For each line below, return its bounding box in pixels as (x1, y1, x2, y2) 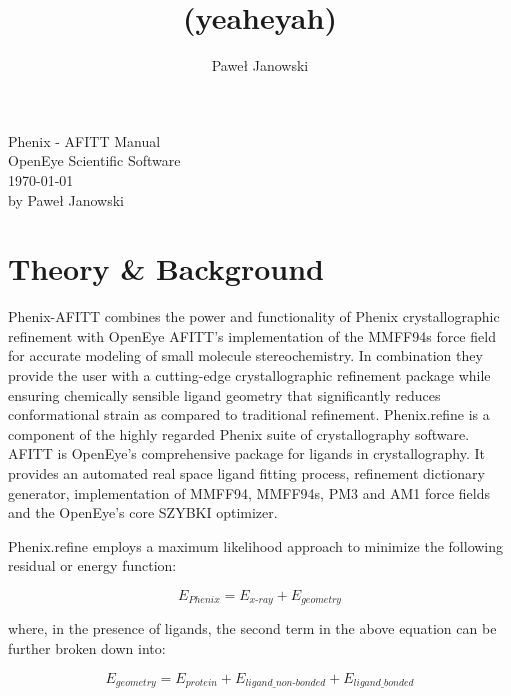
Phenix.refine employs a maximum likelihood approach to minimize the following (8, 535, 504, 556)
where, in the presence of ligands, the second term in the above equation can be (8, 618, 497, 639)
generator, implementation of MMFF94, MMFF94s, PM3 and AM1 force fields (8, 482, 490, 503)
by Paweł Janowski (8, 189, 124, 210)
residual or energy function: (8, 555, 177, 576)
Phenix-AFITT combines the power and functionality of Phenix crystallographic (8, 306, 500, 327)
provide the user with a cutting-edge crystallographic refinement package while (8, 365, 491, 385)
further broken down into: (8, 637, 166, 658)
